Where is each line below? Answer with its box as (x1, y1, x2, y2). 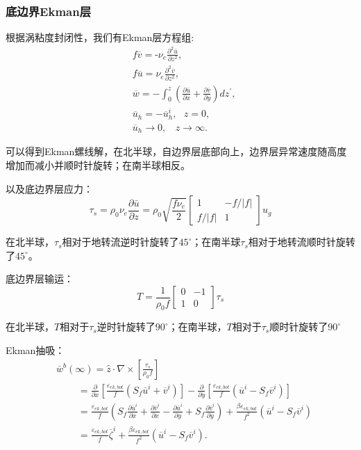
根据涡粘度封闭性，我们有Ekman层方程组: (6, 30, 194, 45)
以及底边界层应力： (6, 181, 93, 195)
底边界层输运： (6, 271, 74, 286)
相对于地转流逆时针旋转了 (62, 234, 179, 249)
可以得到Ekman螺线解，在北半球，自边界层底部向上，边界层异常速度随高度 (6, 144, 347, 159)
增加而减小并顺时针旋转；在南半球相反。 (6, 158, 190, 172)
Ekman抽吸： (6, 342, 65, 357)
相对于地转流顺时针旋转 (248, 234, 355, 249)
